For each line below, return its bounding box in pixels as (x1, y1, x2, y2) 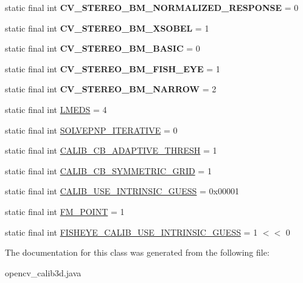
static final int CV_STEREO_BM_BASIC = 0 (5, 42, 200, 55)
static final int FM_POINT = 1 (5, 205, 125, 217)
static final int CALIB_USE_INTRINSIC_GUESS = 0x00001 (5, 185, 240, 197)
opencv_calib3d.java (5, 266, 82, 279)
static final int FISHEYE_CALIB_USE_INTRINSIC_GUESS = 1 (5, 225, 258, 238)
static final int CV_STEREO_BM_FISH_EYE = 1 (5, 62, 220, 75)
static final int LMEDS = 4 (5, 103, 107, 115)
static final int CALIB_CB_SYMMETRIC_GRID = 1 (5, 164, 212, 177)
